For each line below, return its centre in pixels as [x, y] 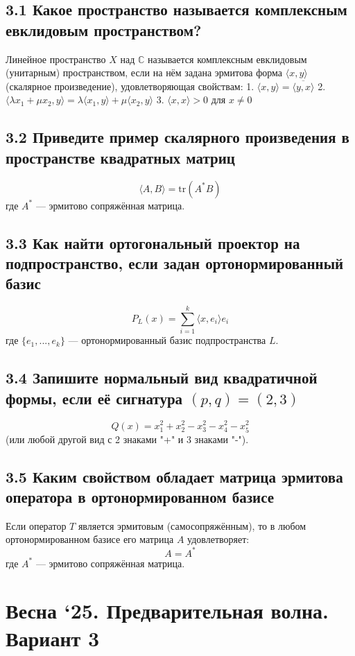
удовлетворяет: [218, 539]
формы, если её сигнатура [94, 398]
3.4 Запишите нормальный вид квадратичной [162, 378]
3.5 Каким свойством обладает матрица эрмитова [174, 476]
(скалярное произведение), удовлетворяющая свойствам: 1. [130, 86]
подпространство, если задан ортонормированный [175, 262]
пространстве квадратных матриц [120, 157]
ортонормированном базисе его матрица [90, 539]
